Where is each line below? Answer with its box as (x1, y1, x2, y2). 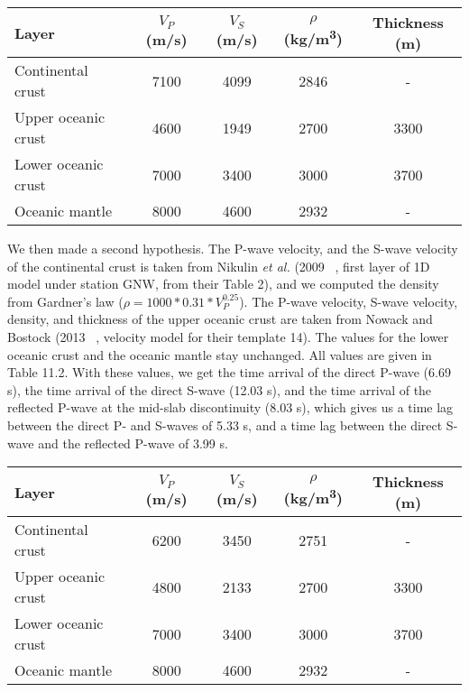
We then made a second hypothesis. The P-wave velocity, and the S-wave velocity (7, 239, 458, 257)
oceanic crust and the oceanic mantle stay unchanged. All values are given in (7, 345, 432, 364)
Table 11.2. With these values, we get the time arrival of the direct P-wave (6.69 (7, 363, 451, 382)
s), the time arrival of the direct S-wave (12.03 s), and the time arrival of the (7, 380, 432, 399)
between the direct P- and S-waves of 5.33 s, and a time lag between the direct (7, 415, 443, 434)
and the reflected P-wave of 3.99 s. (38, 433, 228, 452)
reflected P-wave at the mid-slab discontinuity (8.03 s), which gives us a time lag (7, 398, 454, 417)
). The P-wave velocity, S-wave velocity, (239, 291, 458, 310)
